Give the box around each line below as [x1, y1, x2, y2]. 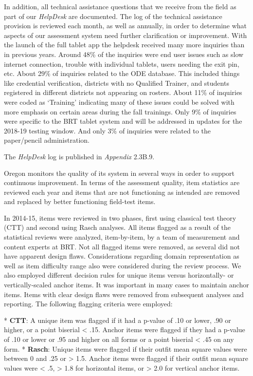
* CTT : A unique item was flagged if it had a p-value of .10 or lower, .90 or [4, 315, 231, 325]
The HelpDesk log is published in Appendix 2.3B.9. [4, 151, 155, 161]
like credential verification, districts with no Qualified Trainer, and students [4, 77, 229, 88]
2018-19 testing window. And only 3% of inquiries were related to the [4, 125, 211, 135]
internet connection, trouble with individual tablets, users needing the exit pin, [4, 58, 239, 69]
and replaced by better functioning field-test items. [4, 196, 156, 207]
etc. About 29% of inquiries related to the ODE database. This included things [4, 68, 240, 78]
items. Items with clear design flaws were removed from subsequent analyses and [4, 289, 244, 299]
